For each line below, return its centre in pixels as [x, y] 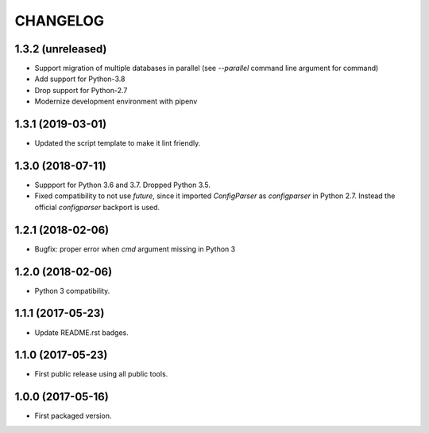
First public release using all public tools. [101, 374]
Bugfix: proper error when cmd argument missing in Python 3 [135, 249]
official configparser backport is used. [97, 207]
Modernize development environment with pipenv [116, 101]
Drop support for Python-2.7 [81, 90]
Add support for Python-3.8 [80, 79]
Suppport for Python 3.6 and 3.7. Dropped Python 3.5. [122, 185]
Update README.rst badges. [81, 332]
